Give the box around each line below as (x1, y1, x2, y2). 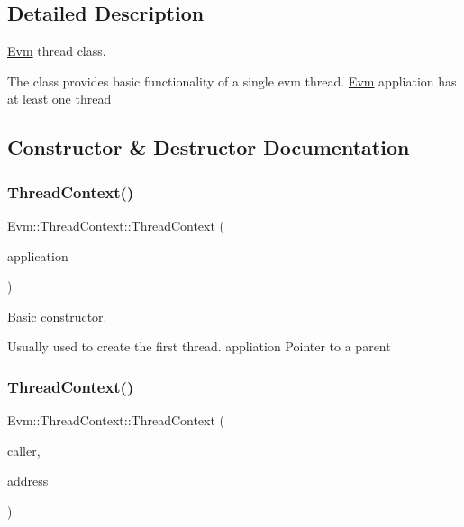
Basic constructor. (7, 306, 107, 325)
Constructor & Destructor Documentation (7, 133, 410, 161)
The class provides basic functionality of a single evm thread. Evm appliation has (7, 71, 457, 90)
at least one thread (7, 89, 112, 108)
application (7, 246, 68, 265)
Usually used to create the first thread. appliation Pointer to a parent (7, 337, 391, 356)
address (7, 471, 49, 490)
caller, (7, 441, 41, 459)
